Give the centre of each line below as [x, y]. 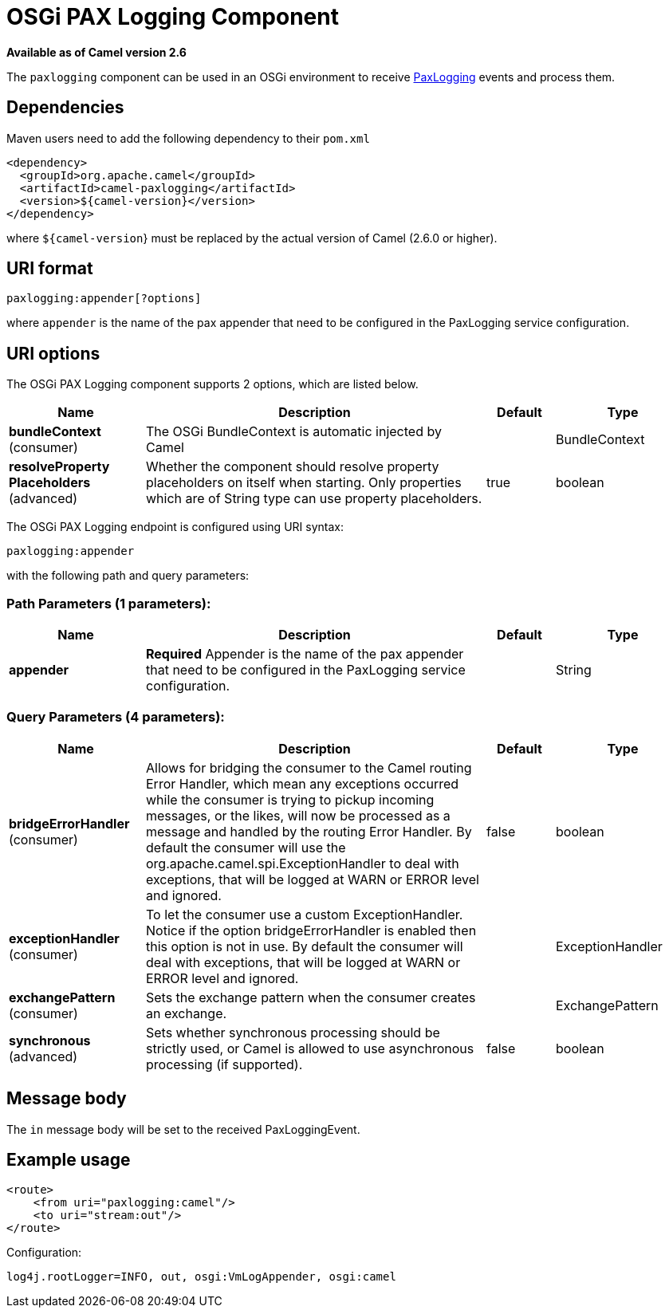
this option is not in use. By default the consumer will [305, 946]
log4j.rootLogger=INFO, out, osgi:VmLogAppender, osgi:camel [201, 1277]
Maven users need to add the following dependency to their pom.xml [188, 138]
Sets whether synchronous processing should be [293, 1032]
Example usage [69, 1160]
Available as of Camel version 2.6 [96, 52]
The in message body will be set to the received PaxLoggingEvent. [183, 1129]
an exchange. [187, 1013]
